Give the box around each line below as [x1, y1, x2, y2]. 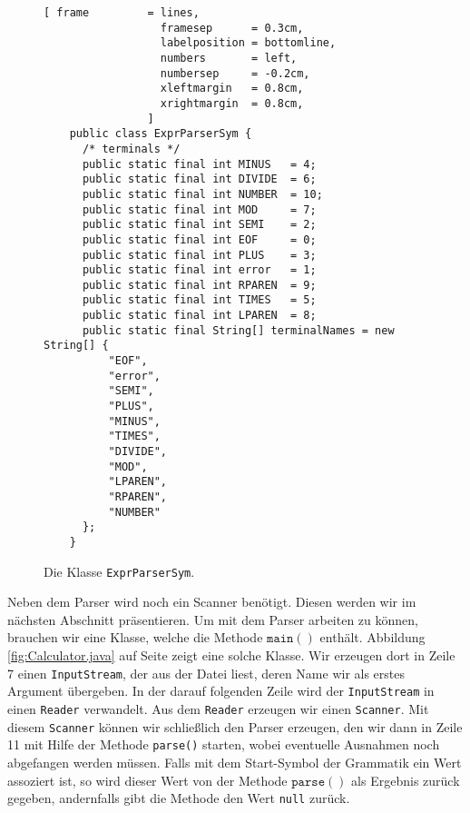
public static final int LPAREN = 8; [82, 309, 317, 322]
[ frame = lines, [44, 6, 200, 19]
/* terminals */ [82, 142, 181, 155]
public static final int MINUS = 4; [82, 157, 317, 171]
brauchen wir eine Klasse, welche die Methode [7, 628, 263, 647]
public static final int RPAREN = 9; [82, 278, 317, 292]
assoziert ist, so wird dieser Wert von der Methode [7, 770, 288, 789]
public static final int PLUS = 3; [82, 248, 317, 262]
